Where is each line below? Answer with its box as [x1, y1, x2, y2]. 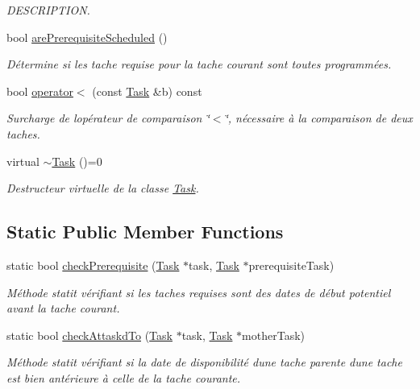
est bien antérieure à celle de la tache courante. [6, 369, 241, 386]
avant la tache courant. [6, 300, 120, 317]
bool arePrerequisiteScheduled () [6, 28, 168, 45]
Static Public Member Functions [6, 219, 284, 244]
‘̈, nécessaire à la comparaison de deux [224, 110, 413, 126]
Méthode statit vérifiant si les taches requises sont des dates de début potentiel [6, 283, 391, 300]
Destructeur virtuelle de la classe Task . [6, 180, 199, 197]
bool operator [6, 82, 73, 99]
